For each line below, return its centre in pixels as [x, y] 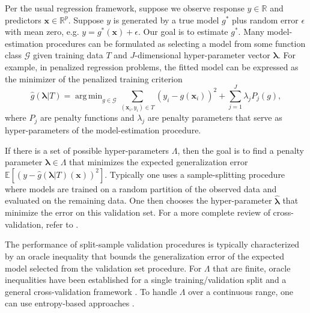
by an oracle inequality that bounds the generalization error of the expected [145, 256]
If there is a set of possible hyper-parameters [87, 150]
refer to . [62, 224]
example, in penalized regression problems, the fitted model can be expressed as [152, 66]
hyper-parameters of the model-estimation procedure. [103, 130]
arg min [89, 96]
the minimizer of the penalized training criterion [94, 78]
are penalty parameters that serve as [215, 117]
